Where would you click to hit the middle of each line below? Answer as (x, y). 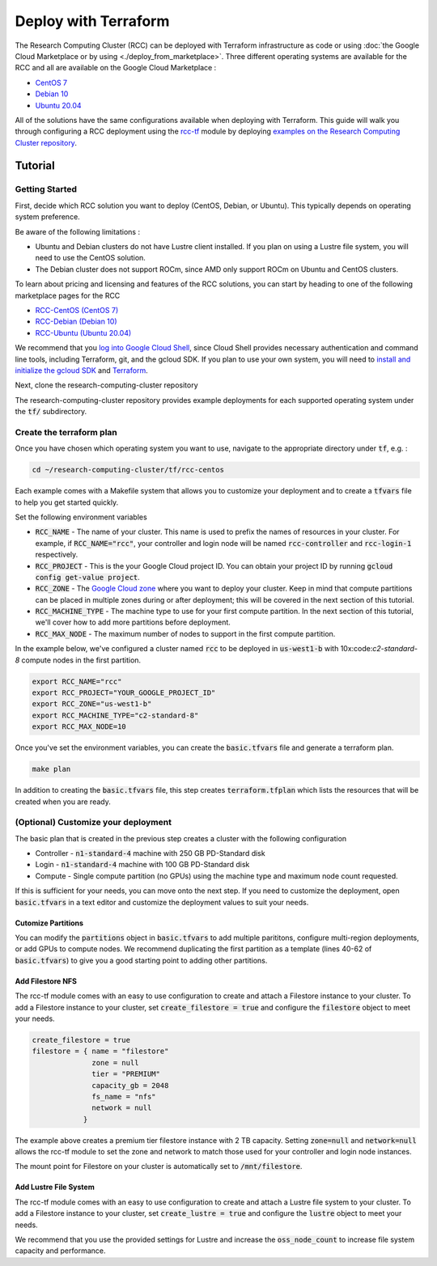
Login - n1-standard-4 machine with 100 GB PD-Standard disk (142, 865)
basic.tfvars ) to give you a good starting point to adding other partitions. (141, 960)
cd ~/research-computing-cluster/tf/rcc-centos (128, 470)
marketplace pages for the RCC (68, 295)
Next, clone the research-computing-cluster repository (106, 385)
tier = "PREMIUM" (126, 1074)
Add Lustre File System (55, 1187)
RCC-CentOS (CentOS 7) (77, 310)
